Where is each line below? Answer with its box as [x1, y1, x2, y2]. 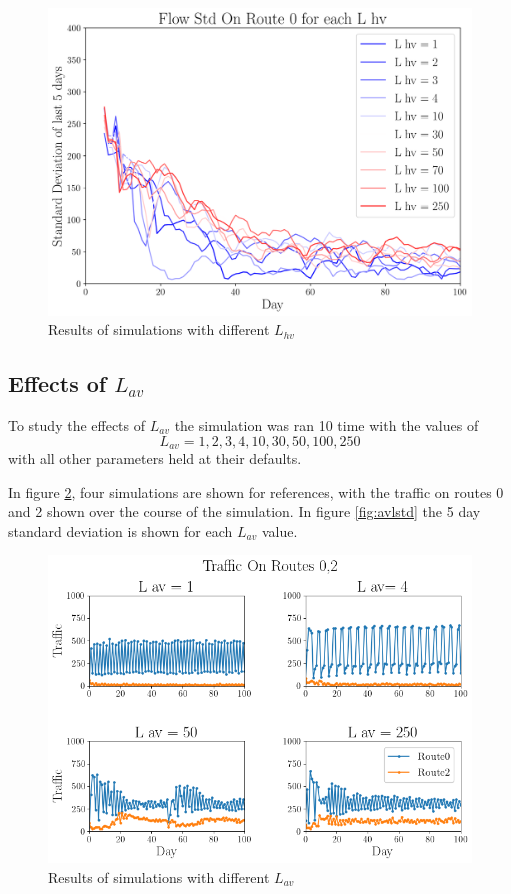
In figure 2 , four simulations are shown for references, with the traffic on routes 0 [8, 481, 504, 502]
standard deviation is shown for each [8, 520, 233, 541]
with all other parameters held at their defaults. [8, 448, 302, 469]
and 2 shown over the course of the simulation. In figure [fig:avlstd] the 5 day [8, 501, 481, 522]
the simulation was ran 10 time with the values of [174, 415, 479, 436]
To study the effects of [8, 415, 146, 436]
